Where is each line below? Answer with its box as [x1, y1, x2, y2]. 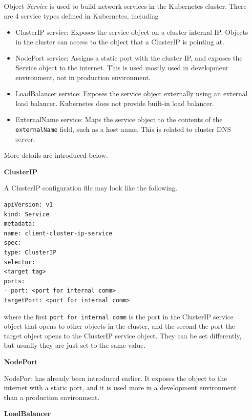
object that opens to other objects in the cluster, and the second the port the [4, 321, 235, 331]
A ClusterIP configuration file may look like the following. [4, 183, 178, 193]
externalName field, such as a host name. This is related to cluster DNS [15, 124, 231, 134]
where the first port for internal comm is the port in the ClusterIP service [4, 311, 233, 321]
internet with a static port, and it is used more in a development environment [4, 382, 237, 393]
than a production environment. [4, 392, 100, 402]
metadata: [4, 220, 36, 228]
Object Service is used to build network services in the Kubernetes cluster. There [4, 1, 247, 11]
